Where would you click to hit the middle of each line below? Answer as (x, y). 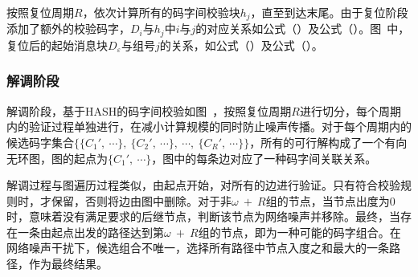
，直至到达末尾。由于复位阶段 (329, 12)
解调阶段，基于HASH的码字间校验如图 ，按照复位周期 (149, 110)
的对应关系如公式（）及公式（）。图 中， (303, 29)
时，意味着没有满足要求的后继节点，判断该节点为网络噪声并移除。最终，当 (203, 216)
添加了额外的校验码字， (68, 29)
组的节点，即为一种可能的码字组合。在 (299, 232)
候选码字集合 (40, 142)
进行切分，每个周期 (350, 110)
